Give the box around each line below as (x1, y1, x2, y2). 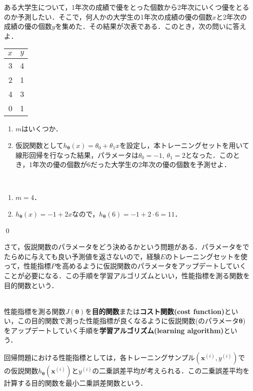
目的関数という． (4, 280, 58, 290)
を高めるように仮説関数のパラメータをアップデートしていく (55, 261, 247, 271)
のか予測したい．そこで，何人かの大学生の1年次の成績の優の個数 (4, 11, 212, 22)
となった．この (185, 149, 233, 160)
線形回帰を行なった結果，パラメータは (15, 149, 139, 160)
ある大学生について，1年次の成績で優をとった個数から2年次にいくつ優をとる (4, 2, 250, 12)
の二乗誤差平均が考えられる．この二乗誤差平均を (92, 366, 250, 376)
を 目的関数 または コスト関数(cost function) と (85, 306, 232, 316)
